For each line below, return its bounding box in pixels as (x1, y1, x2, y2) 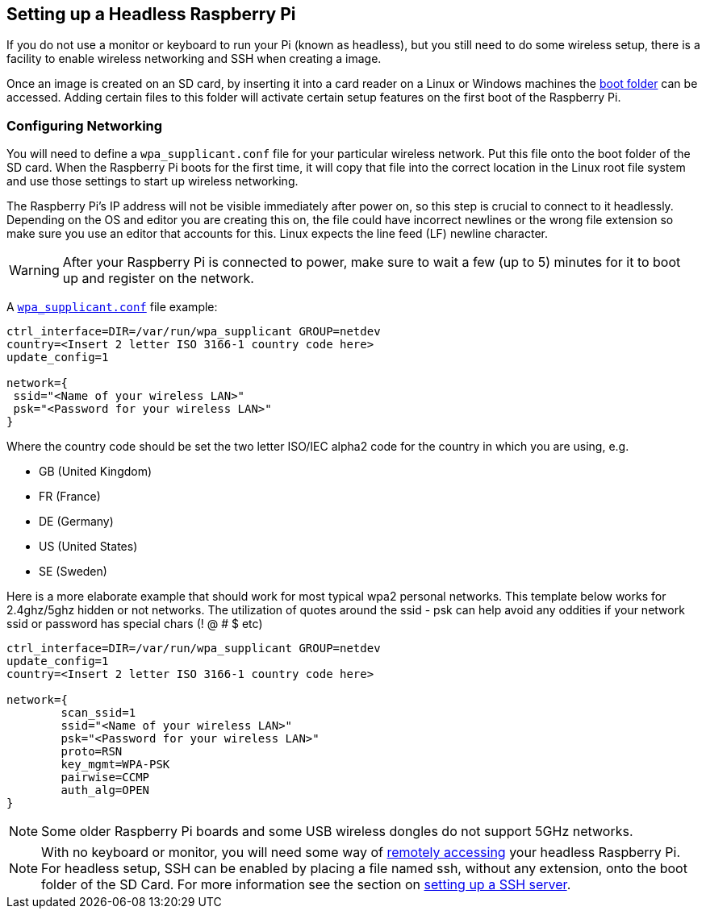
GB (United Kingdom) (39, 464, 152, 479)
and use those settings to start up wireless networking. (6, 174, 299, 189)
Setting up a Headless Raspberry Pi (6, 4, 296, 24)
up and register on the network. (62, 270, 254, 287)
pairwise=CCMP (61, 771, 150, 784)
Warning (9, 262, 60, 279)
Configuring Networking (6, 117, 163, 134)
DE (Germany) (39, 514, 114, 529)
